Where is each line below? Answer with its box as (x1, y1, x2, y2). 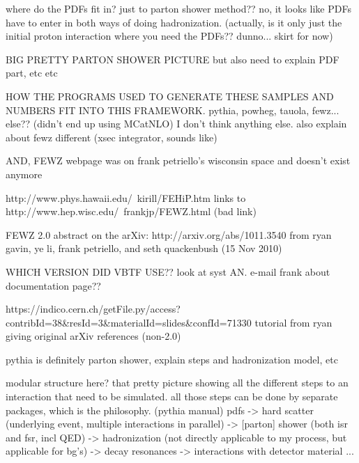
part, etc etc (6, 65, 58, 80)
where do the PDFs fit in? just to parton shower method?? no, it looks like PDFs (6, 1, 351, 15)
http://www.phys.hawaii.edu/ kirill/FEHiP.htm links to (6, 190, 246, 205)
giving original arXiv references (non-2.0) (6, 329, 181, 343)
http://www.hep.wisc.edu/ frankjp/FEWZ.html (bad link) (6, 204, 257, 219)
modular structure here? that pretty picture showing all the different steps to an (6, 375, 349, 390)
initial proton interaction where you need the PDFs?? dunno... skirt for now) (6, 29, 333, 43)
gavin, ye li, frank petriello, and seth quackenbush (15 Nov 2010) (6, 241, 282, 256)
